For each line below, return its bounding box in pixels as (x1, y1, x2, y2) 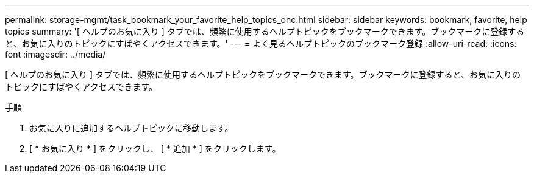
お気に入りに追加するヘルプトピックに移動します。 (29, 123, 233, 133)
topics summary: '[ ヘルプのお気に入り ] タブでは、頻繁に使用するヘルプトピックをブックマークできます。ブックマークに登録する (5, 26, 525, 36)
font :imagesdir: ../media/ (5, 49, 106, 60)
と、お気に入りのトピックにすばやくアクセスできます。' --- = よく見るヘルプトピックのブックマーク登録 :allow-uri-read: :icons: (5, 38, 517, 49)
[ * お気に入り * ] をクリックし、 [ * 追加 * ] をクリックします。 (29, 143, 281, 154)
